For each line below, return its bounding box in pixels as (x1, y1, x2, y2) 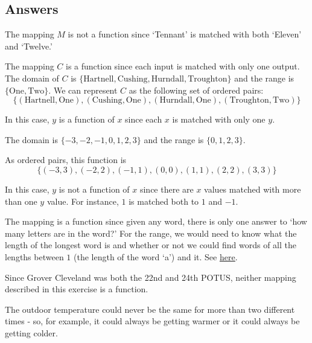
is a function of (59, 113, 115, 126)
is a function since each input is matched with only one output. (66, 60, 300, 72)
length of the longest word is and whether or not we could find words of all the (5, 239, 296, 251)
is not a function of (59, 182, 130, 195)
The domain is (5, 133, 58, 146)
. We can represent (48, 83, 118, 96)
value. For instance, (46, 194, 119, 207)
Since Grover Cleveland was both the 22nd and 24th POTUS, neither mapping (5, 271, 296, 283)
